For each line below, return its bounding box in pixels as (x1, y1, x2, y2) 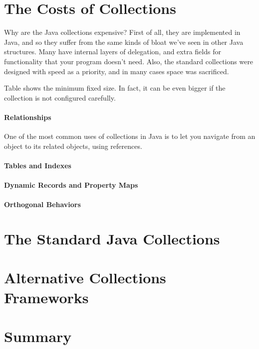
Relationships (4, 112, 51, 122)
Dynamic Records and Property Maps (4, 180, 138, 190)
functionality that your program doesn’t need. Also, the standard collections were (4, 56, 254, 66)
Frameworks (4, 287, 89, 307)
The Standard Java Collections (4, 229, 220, 249)
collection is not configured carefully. (4, 92, 116, 103)
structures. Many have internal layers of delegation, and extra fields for (4, 46, 221, 57)
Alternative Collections (4, 267, 166, 288)
